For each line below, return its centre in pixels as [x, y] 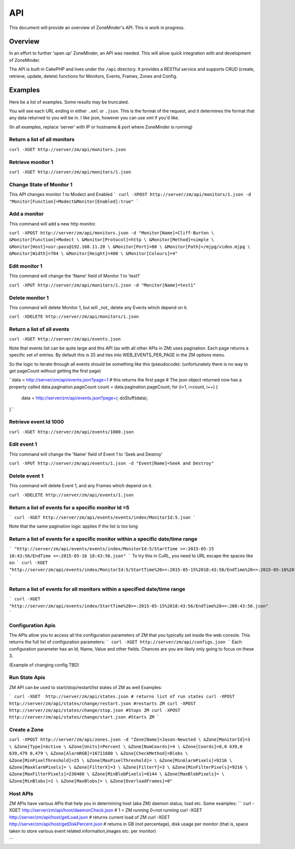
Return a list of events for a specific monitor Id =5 [69, 507]
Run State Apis [27, 678]
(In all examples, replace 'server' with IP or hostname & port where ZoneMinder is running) [101, 127]
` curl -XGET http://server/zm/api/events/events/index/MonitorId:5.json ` [103, 517]
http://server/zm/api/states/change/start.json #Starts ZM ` [84, 717]
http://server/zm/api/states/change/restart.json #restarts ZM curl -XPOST [103, 703]
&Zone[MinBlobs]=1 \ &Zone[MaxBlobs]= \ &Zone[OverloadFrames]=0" [91, 781]
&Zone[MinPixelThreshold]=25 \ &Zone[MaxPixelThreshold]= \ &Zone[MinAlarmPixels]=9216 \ [120, 760]
